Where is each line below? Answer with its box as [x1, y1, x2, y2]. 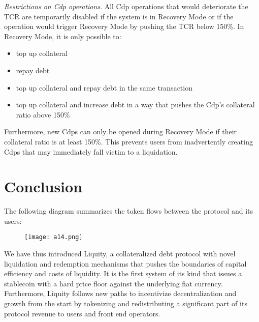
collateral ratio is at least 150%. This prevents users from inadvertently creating [4, 136, 253, 147]
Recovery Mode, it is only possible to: [4, 31, 121, 41]
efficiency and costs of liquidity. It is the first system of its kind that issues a [4, 268, 242, 279]
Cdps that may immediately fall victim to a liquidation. [4, 146, 178, 157]
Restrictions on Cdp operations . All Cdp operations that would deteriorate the [4, 1, 248, 11]
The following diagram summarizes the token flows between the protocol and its [4, 206, 253, 216]
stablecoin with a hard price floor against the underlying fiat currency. [4, 278, 223, 288]
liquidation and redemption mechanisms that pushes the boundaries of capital [4, 258, 247, 269]
